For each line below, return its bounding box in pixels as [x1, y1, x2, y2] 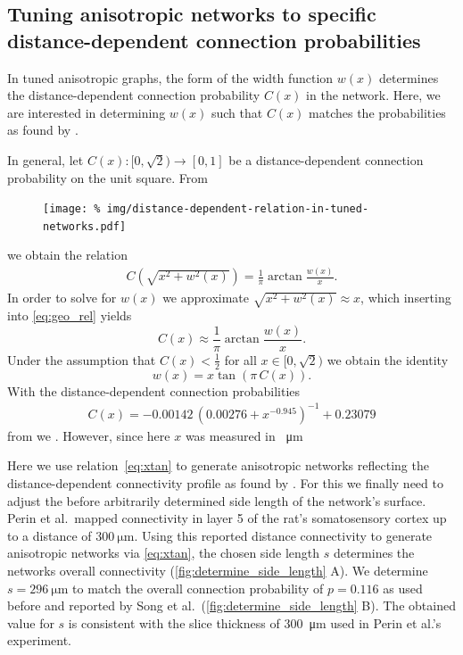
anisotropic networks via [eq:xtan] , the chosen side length [7, 543, 320, 562]
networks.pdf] [43, 220, 127, 233]
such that [211, 103, 263, 121]
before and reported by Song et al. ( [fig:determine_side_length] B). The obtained [7, 596, 456, 615]
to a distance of [7, 526, 92, 544]
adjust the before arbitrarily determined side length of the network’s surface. [7, 491, 426, 510]
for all [224, 350, 257, 369]
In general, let [7, 150, 84, 169]
